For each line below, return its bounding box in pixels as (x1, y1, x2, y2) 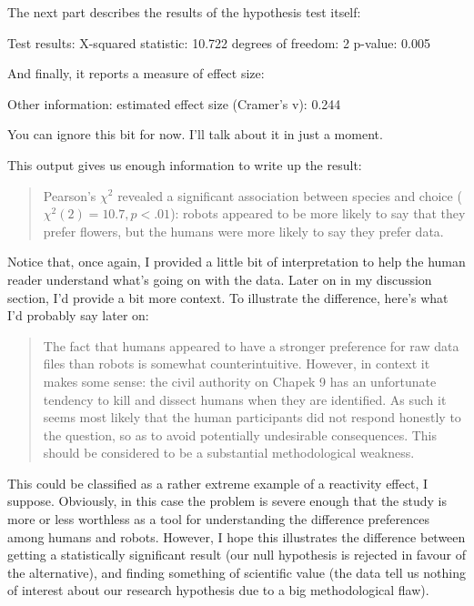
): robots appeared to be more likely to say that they (170, 204, 466, 223)
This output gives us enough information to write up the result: (7, 155, 362, 174)
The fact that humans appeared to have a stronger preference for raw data (43, 336, 459, 355)
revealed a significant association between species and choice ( (117, 186, 462, 205)
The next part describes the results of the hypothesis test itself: (7, 3, 361, 21)
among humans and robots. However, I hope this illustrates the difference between (7, 527, 466, 546)
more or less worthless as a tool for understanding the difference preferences (7, 510, 429, 529)
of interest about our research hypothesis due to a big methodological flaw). (7, 581, 429, 600)
